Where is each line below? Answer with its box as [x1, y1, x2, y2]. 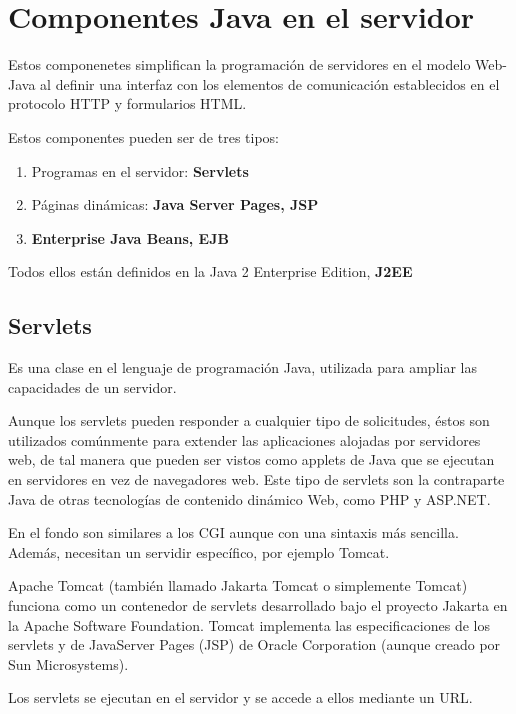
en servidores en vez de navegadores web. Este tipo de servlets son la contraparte [8, 469, 505, 490]
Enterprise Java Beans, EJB [31, 227, 229, 248]
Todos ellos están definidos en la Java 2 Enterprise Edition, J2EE [8, 261, 413, 282]
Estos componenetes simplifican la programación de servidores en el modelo [8, 54, 471, 75]
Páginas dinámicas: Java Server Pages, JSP [31, 194, 319, 215]
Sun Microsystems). [8, 653, 129, 674]
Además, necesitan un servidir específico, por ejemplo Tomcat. [8, 541, 390, 562]
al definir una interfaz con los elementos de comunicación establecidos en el [40, 73, 500, 94]
